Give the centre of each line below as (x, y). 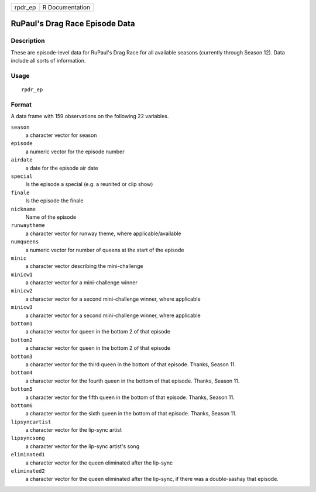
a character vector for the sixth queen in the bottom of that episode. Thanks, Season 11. (131, 414)
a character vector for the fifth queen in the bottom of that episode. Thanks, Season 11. (130, 397)
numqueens (25, 242)
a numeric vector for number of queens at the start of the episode (105, 250)
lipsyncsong (28, 438)
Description (28, 41)
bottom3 (22, 356)
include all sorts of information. (48, 61)
